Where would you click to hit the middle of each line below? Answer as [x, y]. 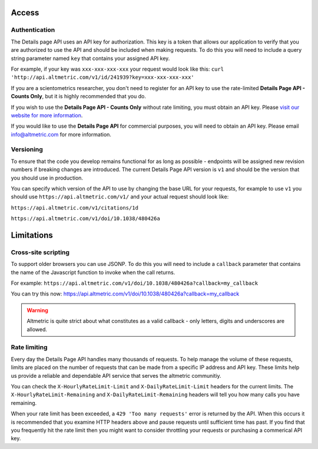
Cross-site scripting [40, 252]
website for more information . [47, 115]
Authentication [33, 30]
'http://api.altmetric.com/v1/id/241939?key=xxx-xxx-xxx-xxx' [102, 77]
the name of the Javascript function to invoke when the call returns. [93, 272]
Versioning [27, 149]
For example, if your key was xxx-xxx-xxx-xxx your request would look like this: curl [117, 69]
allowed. [37, 329]
